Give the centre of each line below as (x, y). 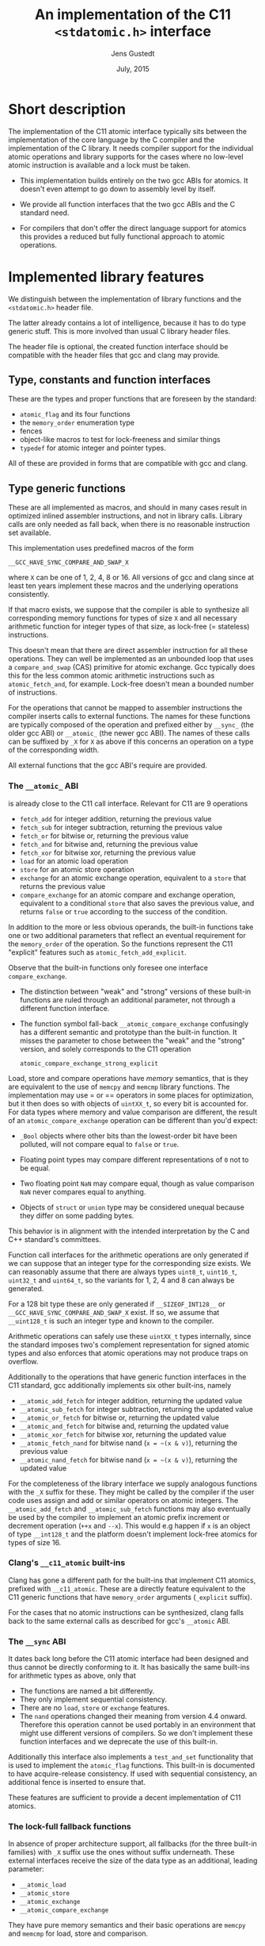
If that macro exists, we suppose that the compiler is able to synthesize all (129, 610)
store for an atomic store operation (77, 869)
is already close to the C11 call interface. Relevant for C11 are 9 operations (128, 803)
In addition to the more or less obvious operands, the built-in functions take (131, 927)
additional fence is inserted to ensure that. (77, 1783)
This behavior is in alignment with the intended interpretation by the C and (129, 1231)
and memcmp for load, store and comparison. (78, 1933)
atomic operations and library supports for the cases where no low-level (126, 156)
